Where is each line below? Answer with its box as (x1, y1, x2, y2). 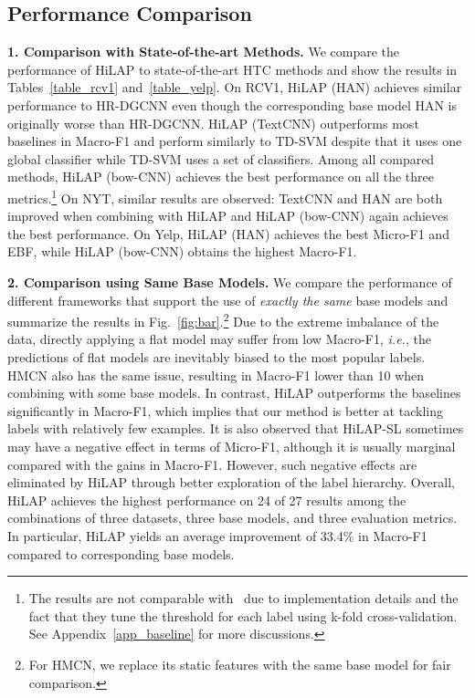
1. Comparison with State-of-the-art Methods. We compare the (7, 42, 399, 61)
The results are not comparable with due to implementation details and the (28, 589, 459, 608)
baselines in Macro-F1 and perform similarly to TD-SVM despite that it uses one (7, 131, 462, 151)
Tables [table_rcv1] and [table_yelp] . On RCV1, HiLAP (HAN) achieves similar (7, 78, 462, 97)
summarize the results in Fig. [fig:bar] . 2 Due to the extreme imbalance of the (7, 309, 439, 330)
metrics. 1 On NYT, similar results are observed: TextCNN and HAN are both (7, 185, 443, 207)
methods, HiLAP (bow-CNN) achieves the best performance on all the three (7, 167, 434, 186)
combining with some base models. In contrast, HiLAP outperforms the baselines (7, 383, 461, 402)
